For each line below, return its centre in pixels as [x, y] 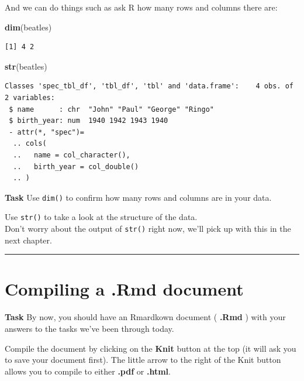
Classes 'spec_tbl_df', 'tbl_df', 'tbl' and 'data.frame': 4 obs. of [149, 86]
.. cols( [30, 144]
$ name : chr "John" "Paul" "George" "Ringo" [111, 109]
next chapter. [28, 240]
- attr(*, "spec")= [47, 132]
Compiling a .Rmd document [124, 289]
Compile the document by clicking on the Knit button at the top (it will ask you [151, 348]
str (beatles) [26, 66]
